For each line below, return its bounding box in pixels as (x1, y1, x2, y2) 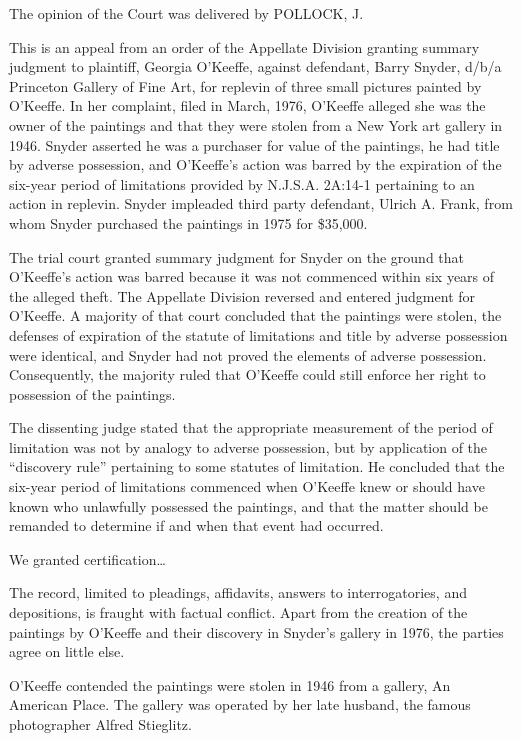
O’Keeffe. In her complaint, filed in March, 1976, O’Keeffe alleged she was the (9, 95, 486, 116)
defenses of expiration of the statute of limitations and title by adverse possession (9, 324, 508, 345)
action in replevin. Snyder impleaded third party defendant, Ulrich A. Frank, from (9, 193, 513, 214)
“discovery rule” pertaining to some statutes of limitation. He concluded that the (9, 456, 505, 477)
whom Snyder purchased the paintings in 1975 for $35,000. (9, 212, 368, 233)
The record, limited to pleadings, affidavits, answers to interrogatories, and (9, 582, 467, 603)
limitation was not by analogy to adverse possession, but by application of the (9, 436, 488, 457)
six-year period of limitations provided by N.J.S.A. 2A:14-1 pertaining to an (9, 173, 475, 194)
